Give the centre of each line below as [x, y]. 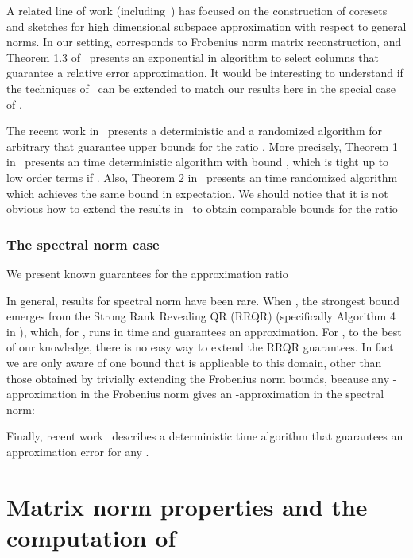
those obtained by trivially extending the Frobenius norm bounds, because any [198, 378]
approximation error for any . [78, 451]
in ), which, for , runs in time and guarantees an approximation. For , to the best [204, 331]
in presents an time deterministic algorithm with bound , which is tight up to [198, 162]
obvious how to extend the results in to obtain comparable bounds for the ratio [202, 209]
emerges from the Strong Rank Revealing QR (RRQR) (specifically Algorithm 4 [201, 316]
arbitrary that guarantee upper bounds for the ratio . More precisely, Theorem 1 [202, 146]
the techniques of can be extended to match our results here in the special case [201, 88]
